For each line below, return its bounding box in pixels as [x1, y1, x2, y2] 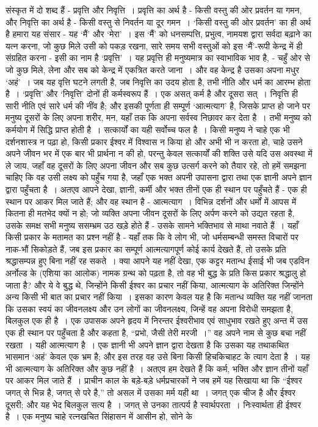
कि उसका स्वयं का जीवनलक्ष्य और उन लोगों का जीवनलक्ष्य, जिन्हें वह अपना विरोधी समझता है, [5, 302, 294, 315]
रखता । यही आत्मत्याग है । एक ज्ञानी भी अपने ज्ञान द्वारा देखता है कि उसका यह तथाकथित [5, 338, 289, 351]
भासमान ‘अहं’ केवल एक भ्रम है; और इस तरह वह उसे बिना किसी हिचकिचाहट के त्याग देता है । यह [5, 350, 310, 363]
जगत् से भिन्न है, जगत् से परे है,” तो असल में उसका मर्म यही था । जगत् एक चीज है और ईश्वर [5, 386, 296, 398]
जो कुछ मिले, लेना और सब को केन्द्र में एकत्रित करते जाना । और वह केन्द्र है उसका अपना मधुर [5, 63, 300, 76]
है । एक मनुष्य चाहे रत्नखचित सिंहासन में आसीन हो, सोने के [5, 410, 192, 423]
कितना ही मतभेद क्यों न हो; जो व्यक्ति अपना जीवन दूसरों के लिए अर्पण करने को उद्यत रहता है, [5, 207, 295, 220]
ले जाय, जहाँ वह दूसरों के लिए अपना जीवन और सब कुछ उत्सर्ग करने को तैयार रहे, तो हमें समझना [5, 159, 306, 171]
